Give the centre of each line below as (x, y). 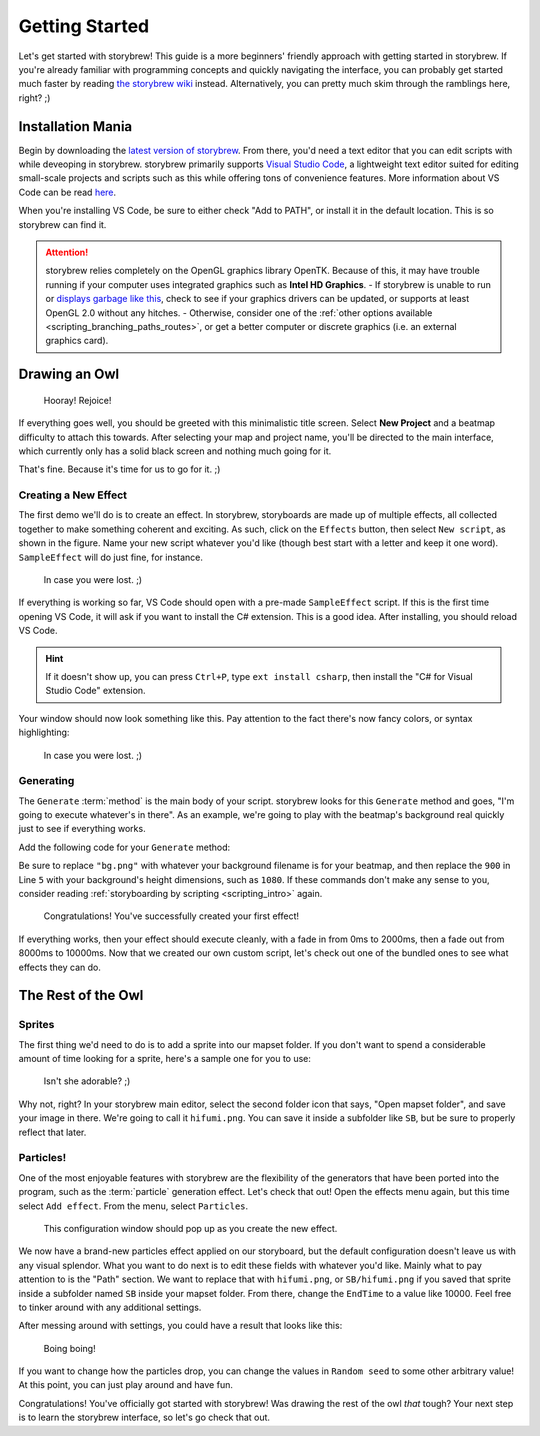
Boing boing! (69, 1348)
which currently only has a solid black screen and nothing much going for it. (175, 451)
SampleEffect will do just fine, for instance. (111, 557)
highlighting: (44, 732)
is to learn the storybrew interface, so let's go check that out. (144, 1417)
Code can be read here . (67, 192)
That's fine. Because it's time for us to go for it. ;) (119, 469)
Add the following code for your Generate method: (124, 847)
